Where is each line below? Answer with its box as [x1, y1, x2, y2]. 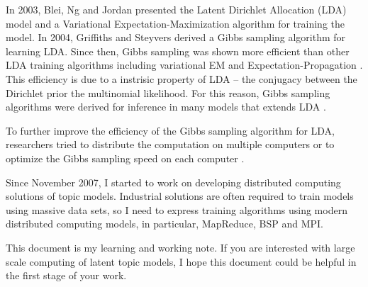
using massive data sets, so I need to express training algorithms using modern [6, 202, 347, 217]
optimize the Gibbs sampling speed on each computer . [6, 150, 245, 165]
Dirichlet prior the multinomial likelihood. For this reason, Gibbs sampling [6, 85, 330, 100]
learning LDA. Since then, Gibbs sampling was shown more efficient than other [6, 43, 350, 58]
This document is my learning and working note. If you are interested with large [6, 240, 355, 254]
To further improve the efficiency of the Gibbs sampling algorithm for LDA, [6, 123, 335, 137]
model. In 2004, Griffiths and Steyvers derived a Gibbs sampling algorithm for [6, 30, 346, 45]
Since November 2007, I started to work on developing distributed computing [6, 174, 341, 189]
